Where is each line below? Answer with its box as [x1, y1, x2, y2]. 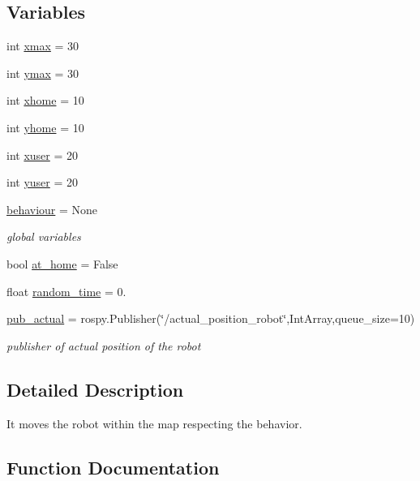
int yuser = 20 [6, 174, 79, 191]
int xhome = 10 [6, 92, 84, 109]
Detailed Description [6, 376, 184, 402]
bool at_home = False [6, 255, 118, 272]
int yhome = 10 [6, 118, 84, 135]
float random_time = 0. [6, 282, 126, 299]
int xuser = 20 [6, 146, 79, 163]
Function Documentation [6, 454, 220, 479]
